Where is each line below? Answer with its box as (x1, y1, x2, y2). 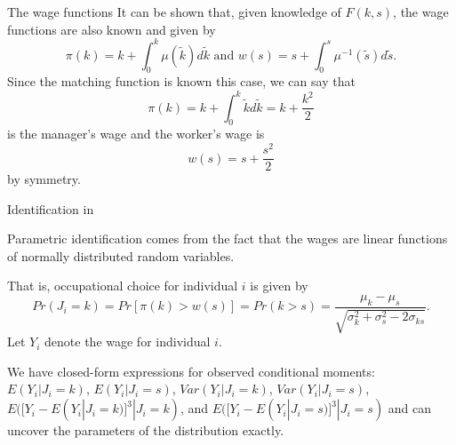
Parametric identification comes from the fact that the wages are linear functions (7, 229, 448, 248)
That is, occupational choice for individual (7, 276, 238, 295)
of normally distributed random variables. (7, 246, 235, 265)
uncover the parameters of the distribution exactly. (7, 421, 284, 440)
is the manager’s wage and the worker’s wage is (7, 124, 265, 143)
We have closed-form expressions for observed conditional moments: (7, 362, 375, 380)
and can (388, 399, 432, 417)
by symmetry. (7, 170, 81, 188)
